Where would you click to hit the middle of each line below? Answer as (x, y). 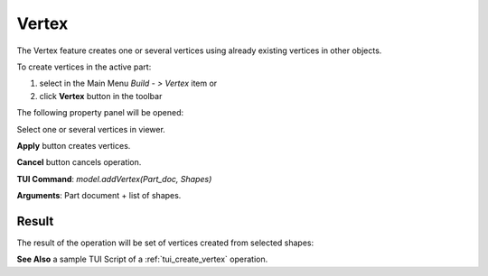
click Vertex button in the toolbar (101, 96)
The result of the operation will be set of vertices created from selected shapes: (165, 243)
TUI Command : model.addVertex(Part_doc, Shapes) (114, 179)
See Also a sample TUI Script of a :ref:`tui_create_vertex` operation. (142, 259)
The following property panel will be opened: (100, 113)
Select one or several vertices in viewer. (91, 129)
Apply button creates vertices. (74, 145)
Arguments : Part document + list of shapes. (99, 196)
